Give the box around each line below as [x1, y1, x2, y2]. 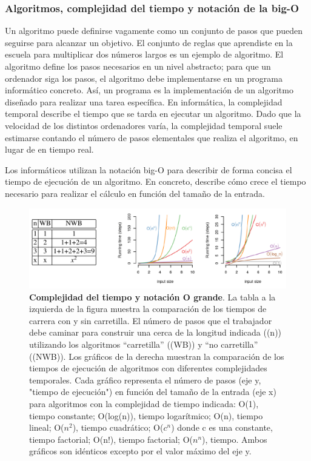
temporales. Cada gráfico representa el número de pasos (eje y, [29, 373, 261, 386]
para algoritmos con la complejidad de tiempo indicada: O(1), [29, 397, 259, 410]
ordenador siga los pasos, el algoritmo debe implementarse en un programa [5, 71, 283, 84]
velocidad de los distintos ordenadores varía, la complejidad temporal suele [5, 119, 283, 131]
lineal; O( [29, 421, 64, 434]
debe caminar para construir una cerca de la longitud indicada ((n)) [29, 326, 282, 339]
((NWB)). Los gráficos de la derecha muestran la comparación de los [29, 350, 284, 362]
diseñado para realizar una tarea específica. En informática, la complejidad [5, 95, 283, 108]
